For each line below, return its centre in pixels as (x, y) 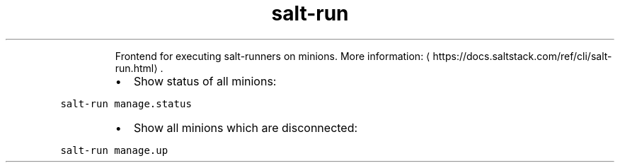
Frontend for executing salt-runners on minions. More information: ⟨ (272, 56)
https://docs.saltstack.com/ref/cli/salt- (522, 56)
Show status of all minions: (205, 81)
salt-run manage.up (114, 150)
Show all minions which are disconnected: (246, 127)
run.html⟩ (136, 68)
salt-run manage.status (126, 103)
